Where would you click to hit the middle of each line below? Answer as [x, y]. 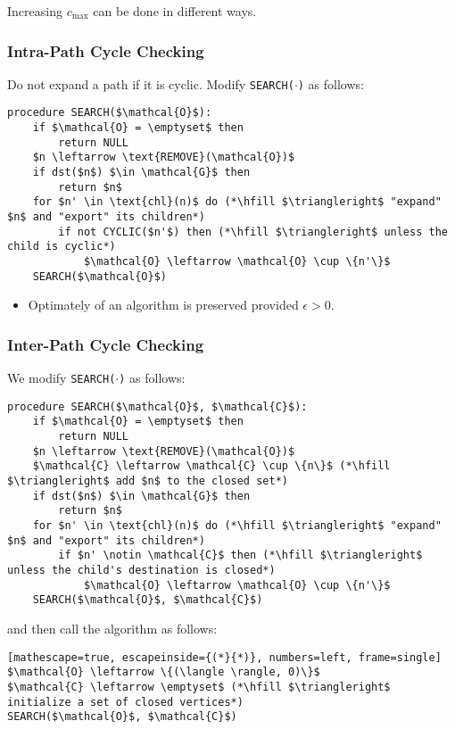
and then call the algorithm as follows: [112, 628]
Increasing [35, 11]
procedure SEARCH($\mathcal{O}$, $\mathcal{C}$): [157, 406]
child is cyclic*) [62, 247]
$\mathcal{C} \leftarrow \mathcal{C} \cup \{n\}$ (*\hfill [211, 466]
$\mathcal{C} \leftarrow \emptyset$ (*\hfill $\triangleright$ [199, 687]
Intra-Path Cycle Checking [106, 50]
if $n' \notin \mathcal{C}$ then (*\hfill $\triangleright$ [240, 555]
